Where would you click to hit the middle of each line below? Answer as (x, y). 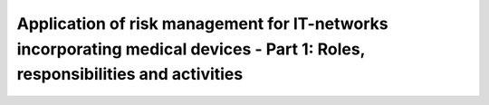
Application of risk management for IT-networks (202, 24)
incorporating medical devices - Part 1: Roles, (191, 49)
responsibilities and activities (130, 75)
